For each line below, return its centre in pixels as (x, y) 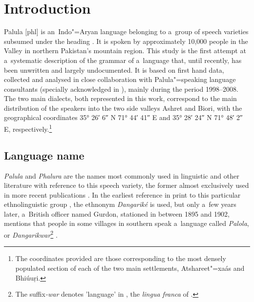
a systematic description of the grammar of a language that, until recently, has (123, 60)
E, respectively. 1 (28, 128)
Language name (44, 155)
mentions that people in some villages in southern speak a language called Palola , (127, 223)
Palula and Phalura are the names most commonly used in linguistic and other (122, 175)
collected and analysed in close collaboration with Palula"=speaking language (120, 79)
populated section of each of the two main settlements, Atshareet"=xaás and (130, 268)
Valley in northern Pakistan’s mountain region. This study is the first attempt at (125, 50)
